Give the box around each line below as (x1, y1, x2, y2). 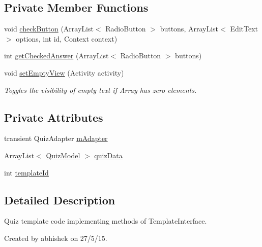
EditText (230, 23, 258, 34)
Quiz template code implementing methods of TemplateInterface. (4, 216, 207, 226)
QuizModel (46, 150, 80, 160)
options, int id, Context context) (16, 33, 118, 44)
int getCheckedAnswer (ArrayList (4, 50, 109, 61)
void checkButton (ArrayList (4, 23, 94, 34)
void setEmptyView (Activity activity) (4, 67, 124, 78)
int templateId (4, 167, 49, 178)
